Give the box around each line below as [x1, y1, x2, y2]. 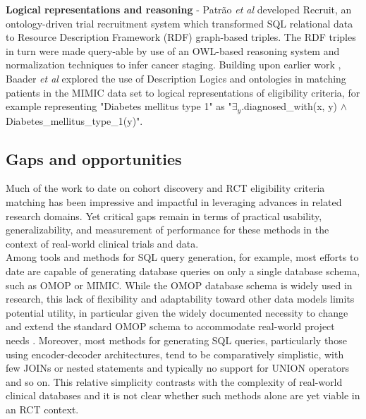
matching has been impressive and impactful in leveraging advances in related [6, 195, 342, 209]
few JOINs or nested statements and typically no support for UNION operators [6, 360, 349, 375]
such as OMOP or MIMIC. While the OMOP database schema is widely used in [6, 277, 353, 292]
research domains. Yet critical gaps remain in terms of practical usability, [6, 208, 322, 223]
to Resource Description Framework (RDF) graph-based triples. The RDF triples [6, 30, 356, 44]
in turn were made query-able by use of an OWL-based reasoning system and [6, 43, 340, 58]
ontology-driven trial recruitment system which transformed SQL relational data [6, 16, 353, 30]
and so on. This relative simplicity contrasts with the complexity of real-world [6, 374, 343, 389]
